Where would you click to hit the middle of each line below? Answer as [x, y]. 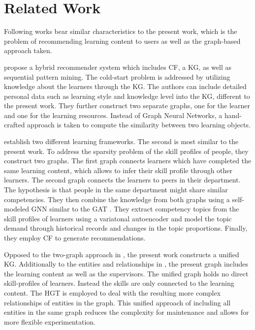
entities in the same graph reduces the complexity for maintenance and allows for [127, 312]
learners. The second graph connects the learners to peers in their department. [122, 180]
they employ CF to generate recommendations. [75, 238]
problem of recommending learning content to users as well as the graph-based [122, 41]
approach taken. [28, 50]
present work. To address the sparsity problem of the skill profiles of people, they [126, 151]
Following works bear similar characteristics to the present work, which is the [121, 31]
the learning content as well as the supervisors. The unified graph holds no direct [126, 273]
